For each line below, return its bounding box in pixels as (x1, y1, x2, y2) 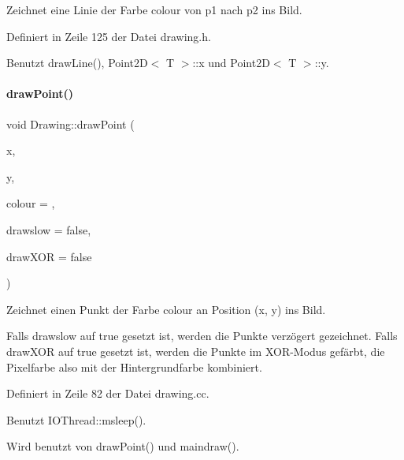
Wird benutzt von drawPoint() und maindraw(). (6, 438, 239, 454)
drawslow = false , (6, 221, 91, 237)
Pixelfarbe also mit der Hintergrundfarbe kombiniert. (6, 358, 262, 375)
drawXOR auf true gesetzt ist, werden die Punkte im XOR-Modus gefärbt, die (6, 342, 385, 359)
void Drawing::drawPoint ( (6, 115, 135, 132)
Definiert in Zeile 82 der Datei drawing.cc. (6, 385, 209, 402)
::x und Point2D (192, 54, 270, 71)
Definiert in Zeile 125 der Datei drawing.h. (6, 28, 211, 44)
